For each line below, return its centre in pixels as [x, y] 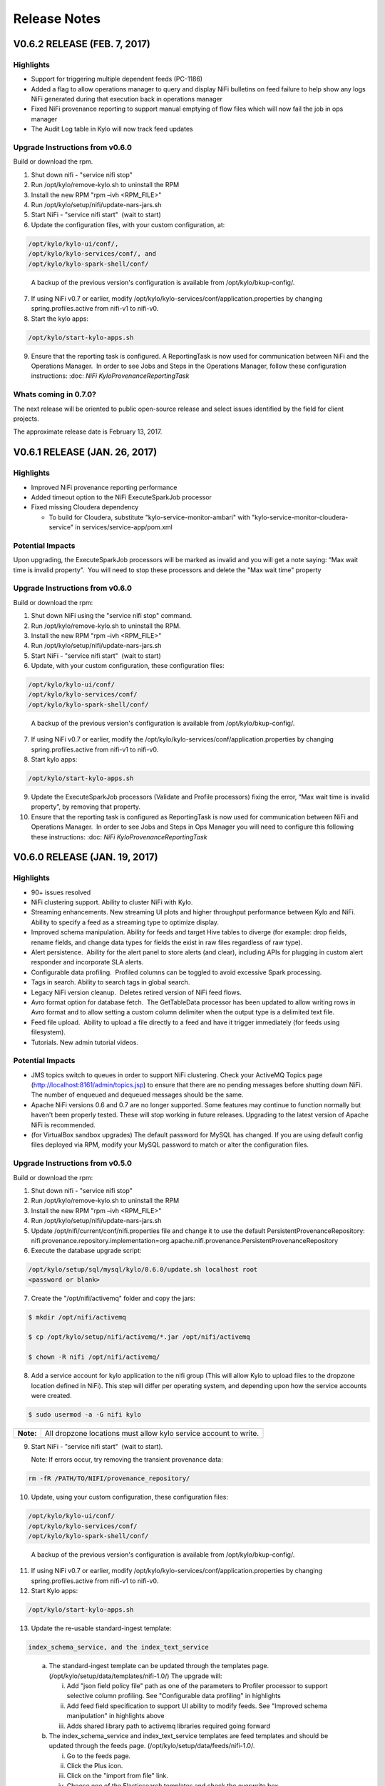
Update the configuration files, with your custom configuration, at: [128, 224]
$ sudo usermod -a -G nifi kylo [85, 1414]
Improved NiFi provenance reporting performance [104, 487]
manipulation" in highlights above [115, 1716]
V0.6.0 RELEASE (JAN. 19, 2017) [86, 857]
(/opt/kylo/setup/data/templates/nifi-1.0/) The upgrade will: [135, 1676]
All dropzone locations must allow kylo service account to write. [152, 1433]
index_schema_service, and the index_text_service [119, 1647]
